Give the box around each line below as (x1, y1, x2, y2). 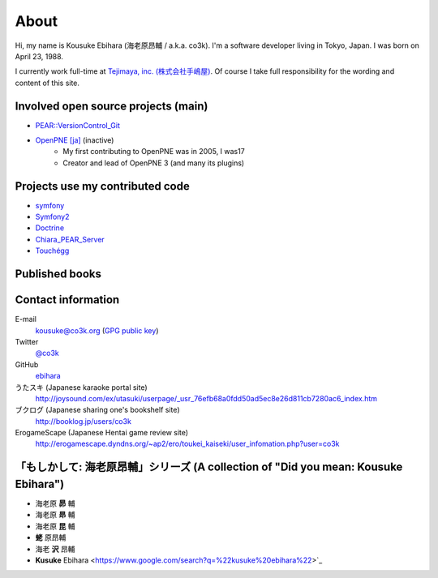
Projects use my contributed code (15, 179, 190, 193)
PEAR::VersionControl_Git (35, 120, 121, 130)
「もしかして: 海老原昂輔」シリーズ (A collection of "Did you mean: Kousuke (15, 460, 403, 474)
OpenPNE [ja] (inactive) (35, 135, 114, 145)
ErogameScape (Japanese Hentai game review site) (15, 428, 189, 438)
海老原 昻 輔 (35, 510, 75, 520)
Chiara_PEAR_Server (35, 234, 105, 244)
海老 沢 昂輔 (35, 544, 75, 554)
